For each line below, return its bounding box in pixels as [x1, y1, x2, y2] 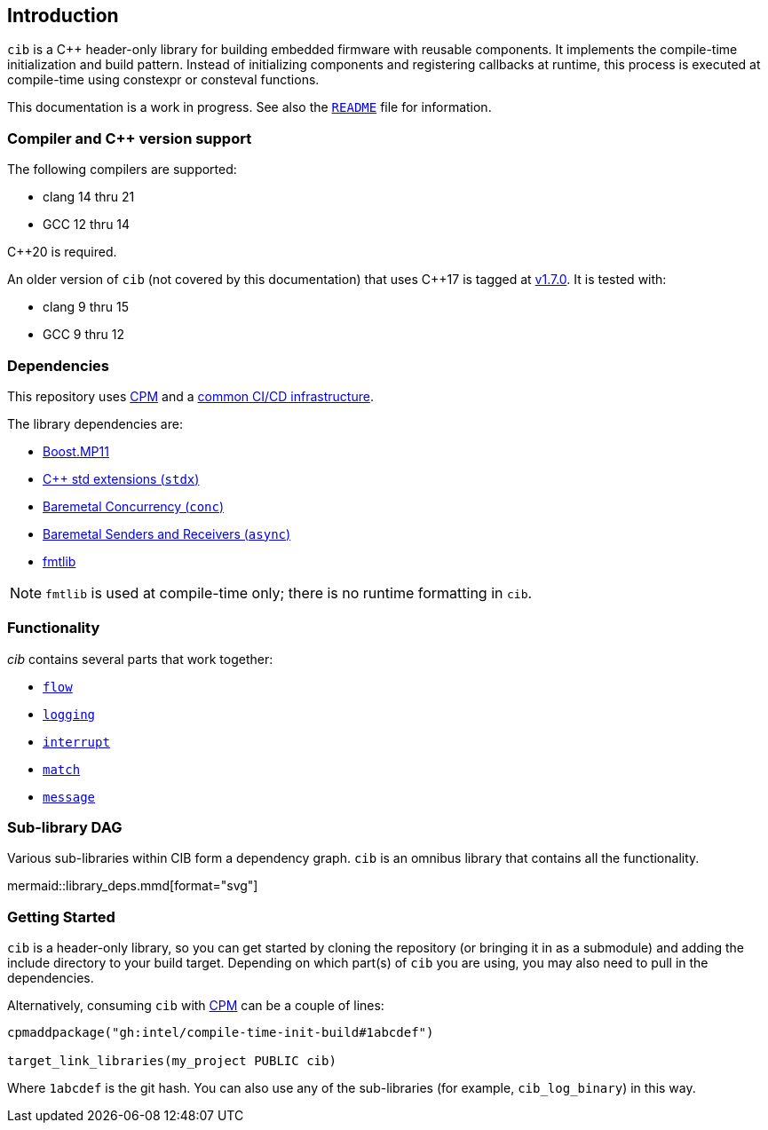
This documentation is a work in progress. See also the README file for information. [7, 99, 492, 115]
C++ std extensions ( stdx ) [43, 470, 200, 486]
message [43, 789, 96, 804]
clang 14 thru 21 [43, 189, 135, 205]
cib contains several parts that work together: [7, 651, 273, 667]
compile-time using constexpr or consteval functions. [7, 72, 320, 88]
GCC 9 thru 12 [43, 327, 125, 343]
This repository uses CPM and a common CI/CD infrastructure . [7, 388, 374, 404]
